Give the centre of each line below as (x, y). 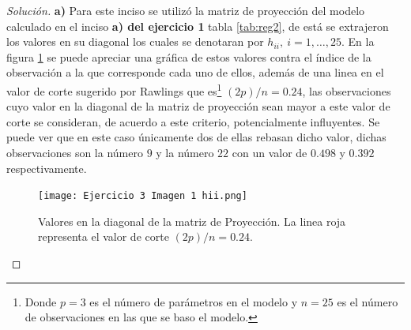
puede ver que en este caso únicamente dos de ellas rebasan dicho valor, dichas (196, 137)
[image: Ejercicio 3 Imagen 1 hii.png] (143, 196)
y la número (185, 152)
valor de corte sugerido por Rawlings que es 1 (114, 89)
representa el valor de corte (104, 236)
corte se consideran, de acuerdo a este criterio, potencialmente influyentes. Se (193, 121)
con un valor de (270, 152)
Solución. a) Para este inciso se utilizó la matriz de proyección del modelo (186, 10)
